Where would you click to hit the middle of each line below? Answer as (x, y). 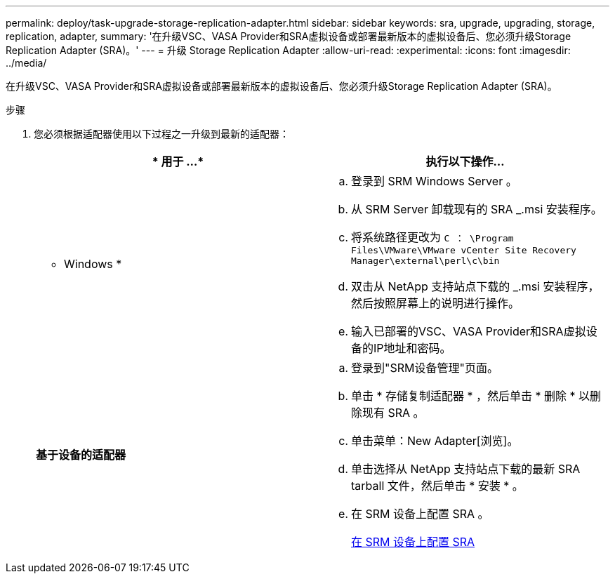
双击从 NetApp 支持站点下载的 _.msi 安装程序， (475, 286)
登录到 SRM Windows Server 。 (434, 181)
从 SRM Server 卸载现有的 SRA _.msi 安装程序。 (477, 209)
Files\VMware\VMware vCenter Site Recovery (464, 250)
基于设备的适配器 (81, 455)
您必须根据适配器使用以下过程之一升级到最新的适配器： (161, 134)
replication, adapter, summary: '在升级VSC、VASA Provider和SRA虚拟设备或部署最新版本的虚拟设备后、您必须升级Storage (289, 36)
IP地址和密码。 (412, 348)
